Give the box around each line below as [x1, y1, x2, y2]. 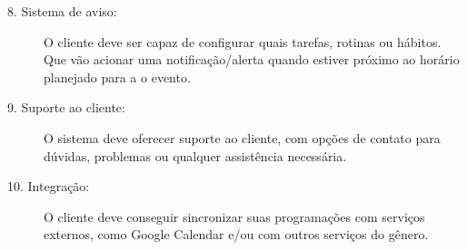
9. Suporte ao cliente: [7, 98, 125, 117]
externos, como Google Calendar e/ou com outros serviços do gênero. [44, 225, 429, 244]
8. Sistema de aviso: [7, 2, 117, 20]
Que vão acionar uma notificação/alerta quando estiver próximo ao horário [44, 50, 460, 69]
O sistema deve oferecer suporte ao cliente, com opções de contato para [44, 128, 441, 147]
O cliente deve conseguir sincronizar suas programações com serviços [44, 207, 425, 226]
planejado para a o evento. [44, 67, 191, 86]
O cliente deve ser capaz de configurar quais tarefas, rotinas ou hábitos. [44, 32, 442, 51]
